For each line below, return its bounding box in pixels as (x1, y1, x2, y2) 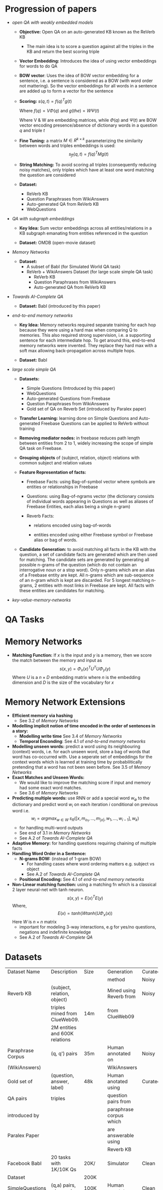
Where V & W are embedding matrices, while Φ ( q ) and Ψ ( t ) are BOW (19, 117, 157, 123)
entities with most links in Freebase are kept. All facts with (38, 582, 154, 588)
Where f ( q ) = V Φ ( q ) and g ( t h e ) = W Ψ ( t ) (19, 108, 99, 114)
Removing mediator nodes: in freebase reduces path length (19, 435, 140, 441)
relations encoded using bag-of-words (33, 522, 112, 528)
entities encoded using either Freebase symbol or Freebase (33, 531, 153, 537)
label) (50, 1084, 64, 1091)
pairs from (107, 1098, 131, 1105)
